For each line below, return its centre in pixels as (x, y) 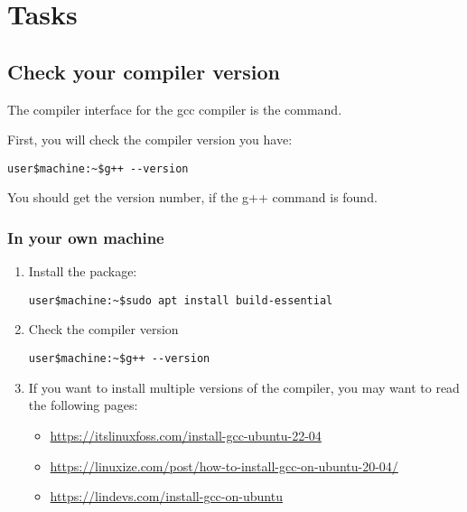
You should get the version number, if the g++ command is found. (192, 197)
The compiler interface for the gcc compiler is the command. (175, 109)
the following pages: (83, 405)
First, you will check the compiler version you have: (150, 140)
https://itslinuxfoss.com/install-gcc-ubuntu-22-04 (186, 435)
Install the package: (83, 271)
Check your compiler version (144, 71)
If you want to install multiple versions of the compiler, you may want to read (244, 387)
